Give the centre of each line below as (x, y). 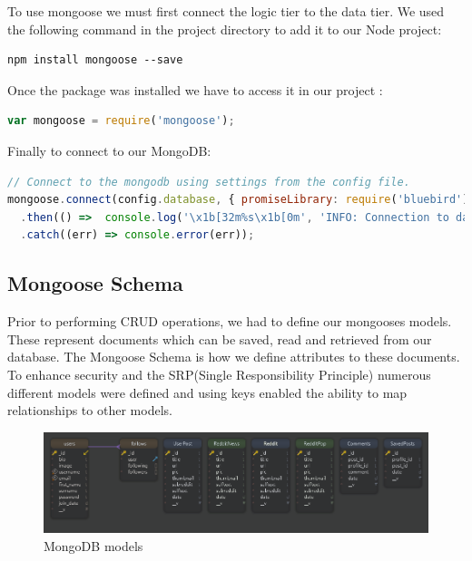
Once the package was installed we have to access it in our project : (195, 89)
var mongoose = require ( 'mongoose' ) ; (121, 121)
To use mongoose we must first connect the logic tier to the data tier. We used (226, 11)
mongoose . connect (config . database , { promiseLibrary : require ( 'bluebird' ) (238, 200)
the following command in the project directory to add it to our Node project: (225, 29)
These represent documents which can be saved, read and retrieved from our (220, 339)
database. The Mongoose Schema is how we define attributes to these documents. (234, 357)
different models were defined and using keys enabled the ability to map (207, 392)
